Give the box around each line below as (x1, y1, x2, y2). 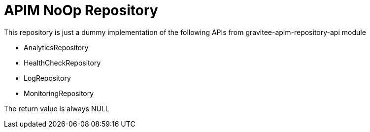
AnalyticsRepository (24, 43, 89, 52)
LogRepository (24, 73, 71, 82)
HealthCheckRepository (24, 58, 101, 67)
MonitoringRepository (24, 89, 94, 98)
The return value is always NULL (4, 104, 109, 113)
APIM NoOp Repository (4, 2, 158, 19)
